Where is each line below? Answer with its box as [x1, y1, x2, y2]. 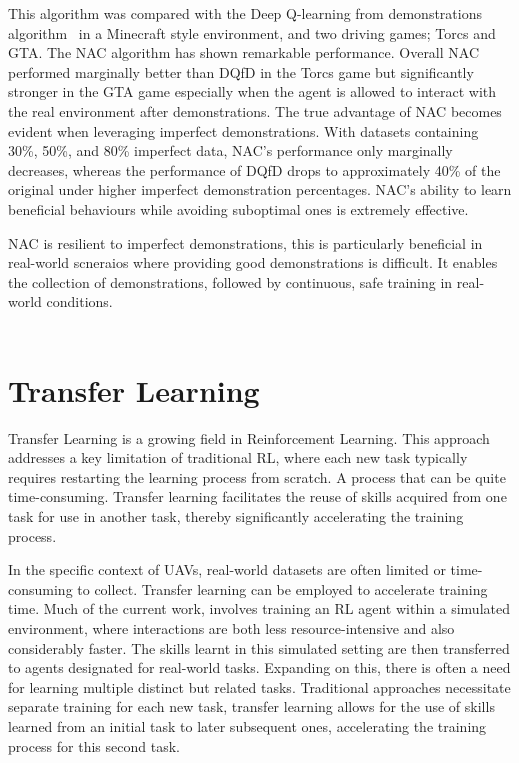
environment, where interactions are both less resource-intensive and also [8, 617, 455, 638]
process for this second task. [8, 735, 180, 756]
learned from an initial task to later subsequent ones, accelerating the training [8, 715, 487, 736]
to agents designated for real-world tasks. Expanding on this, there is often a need [8, 657, 511, 678]
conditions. [46, 291, 113, 312]
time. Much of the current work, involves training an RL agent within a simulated [8, 598, 510, 619]
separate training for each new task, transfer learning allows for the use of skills [8, 696, 495, 717]
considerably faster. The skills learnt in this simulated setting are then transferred [8, 637, 510, 658]
